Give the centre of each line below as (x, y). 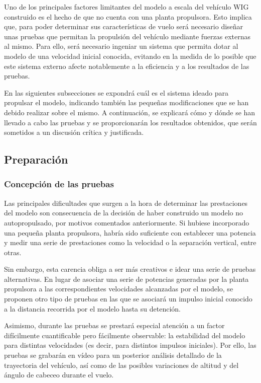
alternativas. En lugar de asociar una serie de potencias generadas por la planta (126, 279)
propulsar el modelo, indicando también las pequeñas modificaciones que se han (126, 102)
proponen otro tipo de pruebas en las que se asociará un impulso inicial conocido (128, 299)
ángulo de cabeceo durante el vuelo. (59, 375)
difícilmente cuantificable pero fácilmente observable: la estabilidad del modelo (125, 335)
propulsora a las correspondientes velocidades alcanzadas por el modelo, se (119, 289)
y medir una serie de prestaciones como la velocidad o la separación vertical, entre (130, 242)
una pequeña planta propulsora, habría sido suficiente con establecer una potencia (130, 232)
